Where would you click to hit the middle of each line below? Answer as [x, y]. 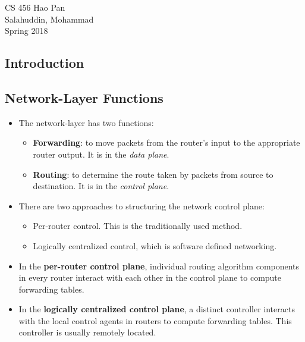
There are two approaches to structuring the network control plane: [142, 205]
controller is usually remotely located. [87, 332]
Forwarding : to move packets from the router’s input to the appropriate [166, 142]
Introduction [45, 63]
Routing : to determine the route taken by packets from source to [153, 174]
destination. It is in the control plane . [101, 186]
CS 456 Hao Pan [35, 7]
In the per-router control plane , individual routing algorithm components [159, 266]
